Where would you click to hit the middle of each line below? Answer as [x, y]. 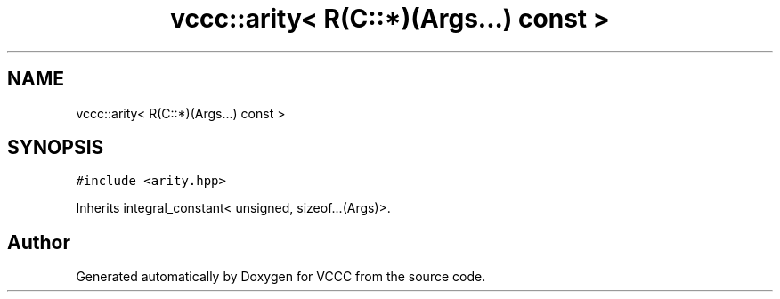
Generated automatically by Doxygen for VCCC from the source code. [281, 277]
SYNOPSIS [56, 148]
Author [39, 242]
